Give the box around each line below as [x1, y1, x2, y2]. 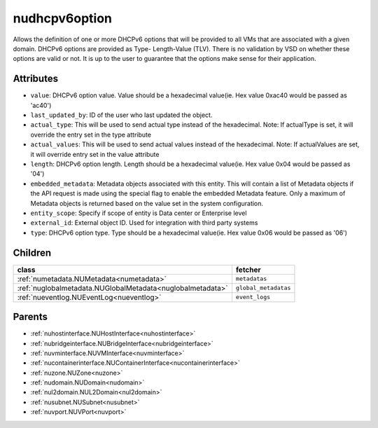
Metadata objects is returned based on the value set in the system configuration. [30, 199, 264, 207]
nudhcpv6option [13, 11, 112, 26]
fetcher [235, 265, 262, 275]
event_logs [235, 294, 271, 301]
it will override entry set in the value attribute [30, 150, 160, 158]
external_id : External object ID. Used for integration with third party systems [30, 219, 258, 227]
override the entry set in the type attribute [30, 130, 152, 139]
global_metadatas [235, 284, 291, 292]
